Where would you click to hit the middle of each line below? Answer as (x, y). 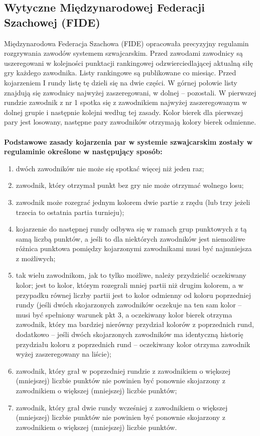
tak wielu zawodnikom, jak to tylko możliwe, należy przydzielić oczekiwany (131, 275)
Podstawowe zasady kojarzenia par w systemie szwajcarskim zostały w (128, 141)
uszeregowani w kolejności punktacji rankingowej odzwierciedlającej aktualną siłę (128, 63)
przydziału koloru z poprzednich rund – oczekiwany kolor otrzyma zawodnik (133, 344)
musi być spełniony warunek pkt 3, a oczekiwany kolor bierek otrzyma (124, 314)
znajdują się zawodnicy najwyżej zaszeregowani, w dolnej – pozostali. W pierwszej (130, 92)
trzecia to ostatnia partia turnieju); (70, 212)
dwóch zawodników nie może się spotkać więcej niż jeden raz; (110, 168)
